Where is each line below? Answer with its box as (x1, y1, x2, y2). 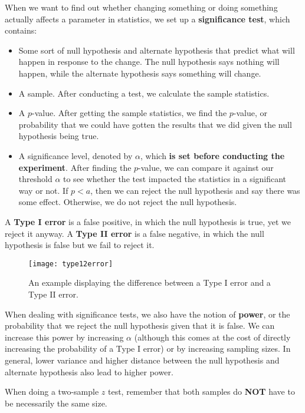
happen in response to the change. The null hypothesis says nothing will (18, 55, 280, 68)
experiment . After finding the (18, 161, 132, 173)
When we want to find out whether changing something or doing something (5, 1, 278, 13)
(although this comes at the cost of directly (134, 331, 291, 343)
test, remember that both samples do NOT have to (107, 385, 295, 398)
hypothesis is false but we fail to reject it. (5, 239, 155, 251)
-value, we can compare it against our (138, 161, 274, 173)
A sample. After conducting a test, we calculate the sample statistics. (18, 87, 270, 99)
